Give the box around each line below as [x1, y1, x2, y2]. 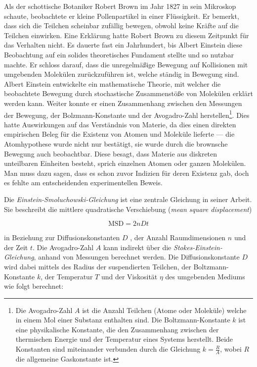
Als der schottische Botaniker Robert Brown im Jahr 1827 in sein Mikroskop [4, 1, 236, 11]
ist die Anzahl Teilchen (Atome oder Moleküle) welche [82, 305, 247, 315]
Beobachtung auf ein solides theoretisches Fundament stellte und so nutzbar [4, 49, 234, 59]
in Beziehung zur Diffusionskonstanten [4, 232, 120, 243]
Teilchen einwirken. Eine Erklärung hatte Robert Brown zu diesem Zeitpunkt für [4, 30, 249, 40]
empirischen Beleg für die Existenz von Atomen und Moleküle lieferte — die [4, 129, 235, 139]
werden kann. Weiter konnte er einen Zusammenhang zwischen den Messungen [4, 98, 242, 108]
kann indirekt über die [103, 242, 171, 252]
